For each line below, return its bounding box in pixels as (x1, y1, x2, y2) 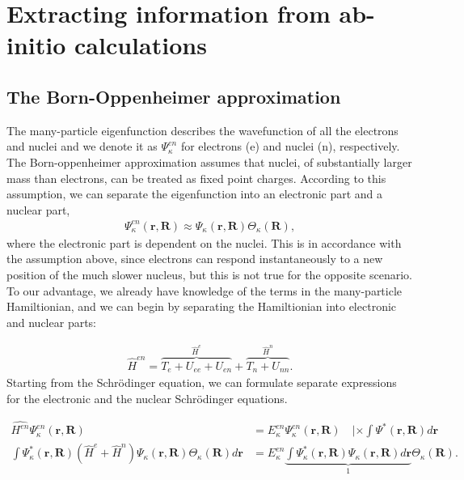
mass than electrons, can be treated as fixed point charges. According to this (6, 169, 386, 186)
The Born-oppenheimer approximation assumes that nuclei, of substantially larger (6, 153, 412, 170)
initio (6, 28, 66, 62)
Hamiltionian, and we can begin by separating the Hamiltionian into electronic (6, 298, 397, 315)
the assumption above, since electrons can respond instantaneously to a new (6, 250, 383, 267)
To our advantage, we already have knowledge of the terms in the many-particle (6, 282, 403, 299)
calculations (74, 28, 207, 62)
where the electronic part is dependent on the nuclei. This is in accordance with (6, 234, 402, 251)
